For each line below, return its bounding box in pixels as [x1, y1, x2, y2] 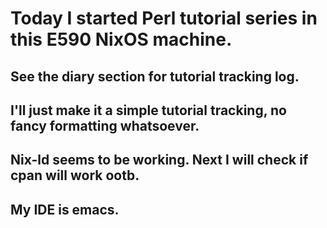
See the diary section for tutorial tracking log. [10, 68, 300, 85]
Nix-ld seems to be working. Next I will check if [10, 152, 309, 169]
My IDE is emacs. [10, 201, 120, 218]
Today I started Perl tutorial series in [10, 7, 318, 30]
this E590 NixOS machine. [10, 28, 233, 51]
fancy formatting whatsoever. [10, 117, 200, 134]
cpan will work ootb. [10, 167, 140, 184]
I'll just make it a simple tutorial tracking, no [10, 102, 287, 119]
